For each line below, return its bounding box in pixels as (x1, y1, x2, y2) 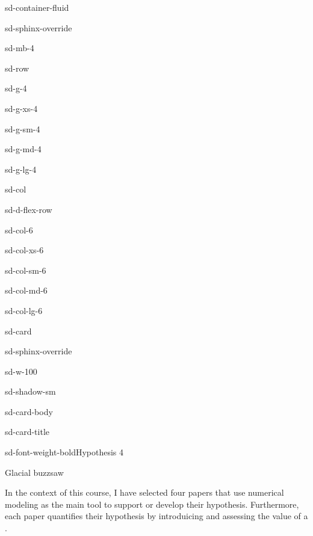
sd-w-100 (5, 365, 37, 377)
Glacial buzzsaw (5, 466, 64, 478)
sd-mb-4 (5, 42, 34, 54)
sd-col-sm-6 (5, 263, 46, 276)
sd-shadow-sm (5, 385, 56, 398)
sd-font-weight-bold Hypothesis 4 (5, 446, 124, 458)
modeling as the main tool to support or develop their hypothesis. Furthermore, (5, 497, 299, 510)
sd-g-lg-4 (5, 162, 37, 175)
